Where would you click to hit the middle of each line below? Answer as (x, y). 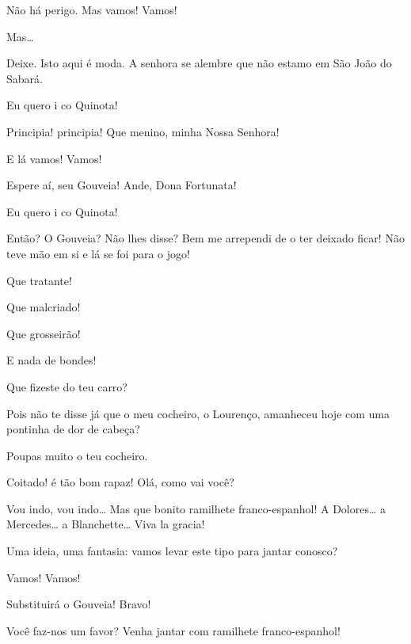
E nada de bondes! (51, 360)
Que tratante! (39, 280)
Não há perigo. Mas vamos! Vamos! (92, 10)
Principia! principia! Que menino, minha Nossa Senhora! (143, 131)
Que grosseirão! (44, 333)
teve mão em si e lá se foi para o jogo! (98, 253)
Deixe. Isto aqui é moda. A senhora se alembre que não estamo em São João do (199, 63)
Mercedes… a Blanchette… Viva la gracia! (106, 524)
